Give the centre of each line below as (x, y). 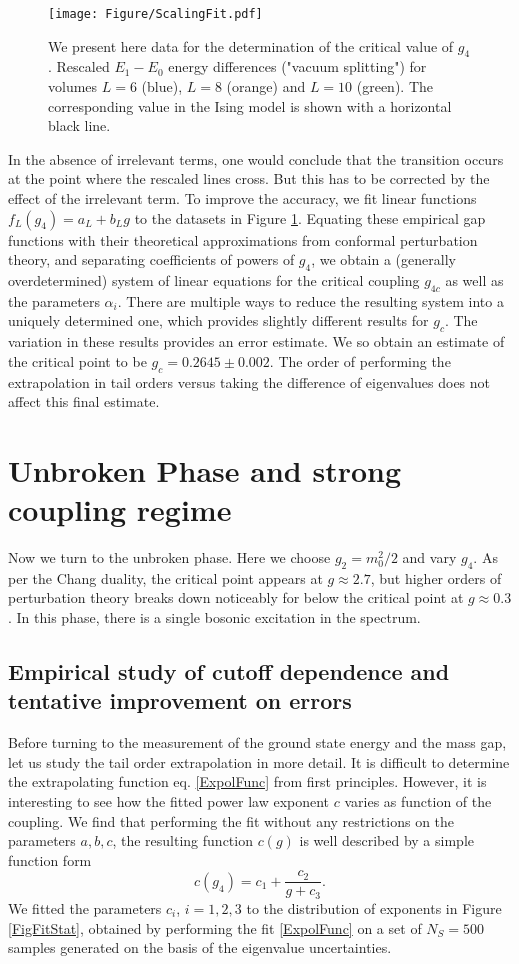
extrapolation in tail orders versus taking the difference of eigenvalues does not (249, 381)
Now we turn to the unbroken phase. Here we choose (169, 557)
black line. (79, 125)
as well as (474, 280)
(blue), (162, 86)
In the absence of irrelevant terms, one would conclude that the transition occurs (256, 158)
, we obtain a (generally (383, 259)
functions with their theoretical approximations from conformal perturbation (243, 239)
